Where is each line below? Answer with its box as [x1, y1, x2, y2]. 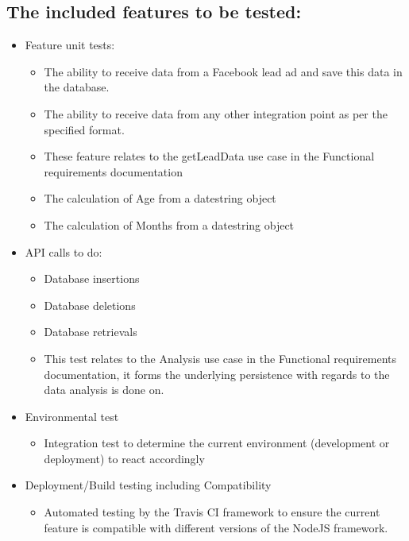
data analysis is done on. [44, 381, 164, 398]
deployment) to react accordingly [44, 450, 205, 466]
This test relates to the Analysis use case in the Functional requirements [44, 350, 397, 366]
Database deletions [44, 296, 136, 313]
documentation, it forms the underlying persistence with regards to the [44, 365, 390, 382]
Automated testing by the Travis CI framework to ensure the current [44, 504, 380, 520]
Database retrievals [44, 323, 137, 340]
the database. [44, 79, 110, 95]
